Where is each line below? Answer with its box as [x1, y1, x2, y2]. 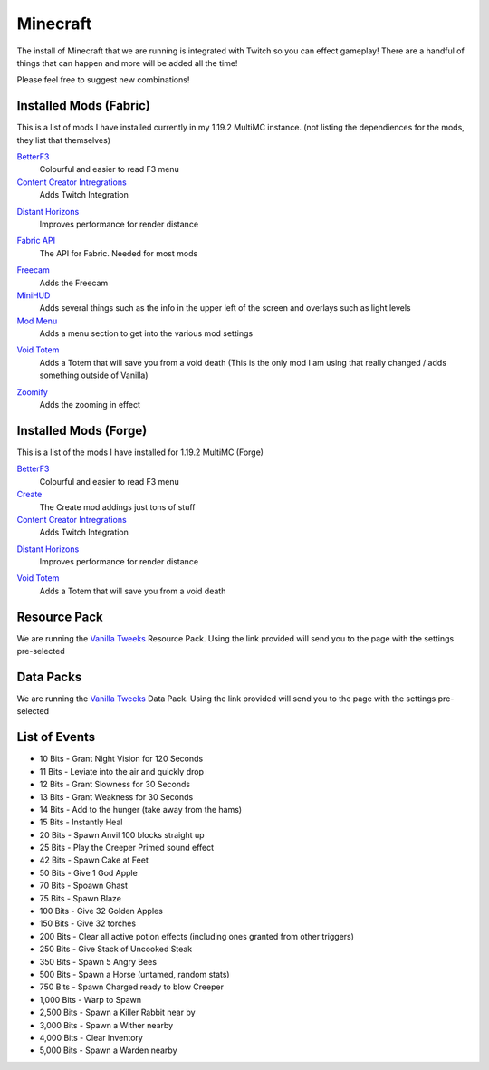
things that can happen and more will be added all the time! [16, 57, 238, 68]
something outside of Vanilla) [39, 370, 149, 381]
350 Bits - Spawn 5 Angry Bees [39, 956, 158, 967]
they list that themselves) [16, 134, 111, 145]
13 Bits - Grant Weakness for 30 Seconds [39, 791, 194, 802]
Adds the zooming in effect [39, 400, 140, 410]
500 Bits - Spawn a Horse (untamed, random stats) [39, 969, 230, 979]
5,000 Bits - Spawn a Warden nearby [39, 1045, 177, 1056]
